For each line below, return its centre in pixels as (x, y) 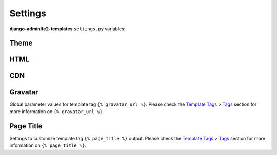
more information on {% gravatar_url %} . (57, 111)
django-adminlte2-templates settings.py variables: (67, 29)
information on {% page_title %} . (48, 145)
